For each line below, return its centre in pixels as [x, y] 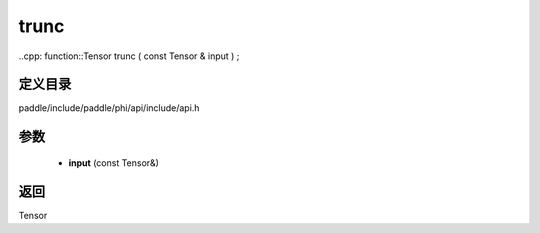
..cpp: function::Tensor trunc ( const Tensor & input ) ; [129, 56]
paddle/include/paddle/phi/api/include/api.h [109, 108]
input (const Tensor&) [114, 162]
